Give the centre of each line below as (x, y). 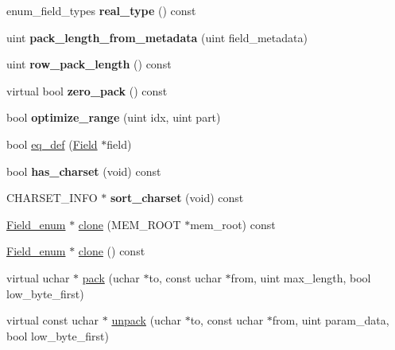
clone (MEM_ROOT (130, 224)
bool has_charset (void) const (84, 171)
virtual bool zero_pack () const (87, 90)
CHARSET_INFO (52, 198)
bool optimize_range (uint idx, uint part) (114, 117)
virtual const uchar (53, 320)
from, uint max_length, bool (301, 277)
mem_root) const (233, 224)
